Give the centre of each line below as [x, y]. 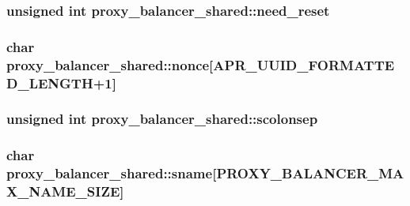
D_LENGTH [50, 82]
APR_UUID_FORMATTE [304, 64]
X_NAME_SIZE [63, 191]
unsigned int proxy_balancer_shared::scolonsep [162, 119]
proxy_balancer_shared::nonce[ [110, 64]
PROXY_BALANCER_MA [310, 173]
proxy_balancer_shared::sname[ [112, 173]
